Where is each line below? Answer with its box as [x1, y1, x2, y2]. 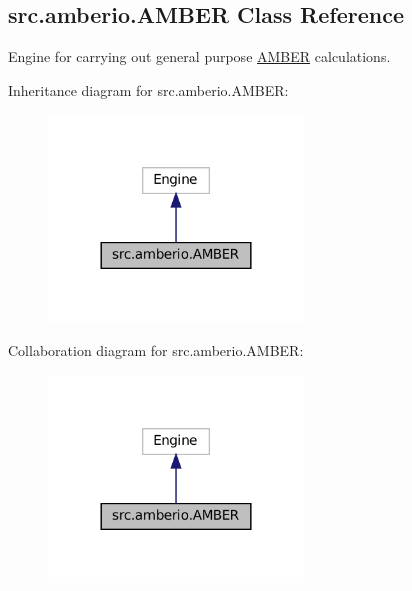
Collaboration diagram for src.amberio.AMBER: [8, 339, 304, 360]
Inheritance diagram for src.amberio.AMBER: [8, 79, 289, 100]
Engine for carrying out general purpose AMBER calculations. [8, 46, 391, 67]
